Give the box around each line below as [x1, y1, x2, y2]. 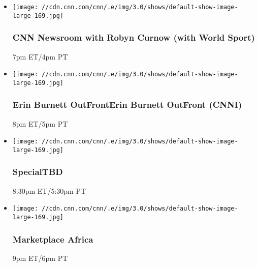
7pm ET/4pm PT [12, 51, 68, 62]
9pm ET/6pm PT [12, 252, 68, 263]
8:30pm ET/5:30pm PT [12, 185, 86, 196]
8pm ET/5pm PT [12, 118, 68, 129]
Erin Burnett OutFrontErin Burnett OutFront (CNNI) [12, 98, 242, 111]
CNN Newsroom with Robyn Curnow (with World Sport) [12, 31, 255, 44]
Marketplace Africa [12, 232, 93, 245]
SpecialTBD [12, 165, 63, 178]
